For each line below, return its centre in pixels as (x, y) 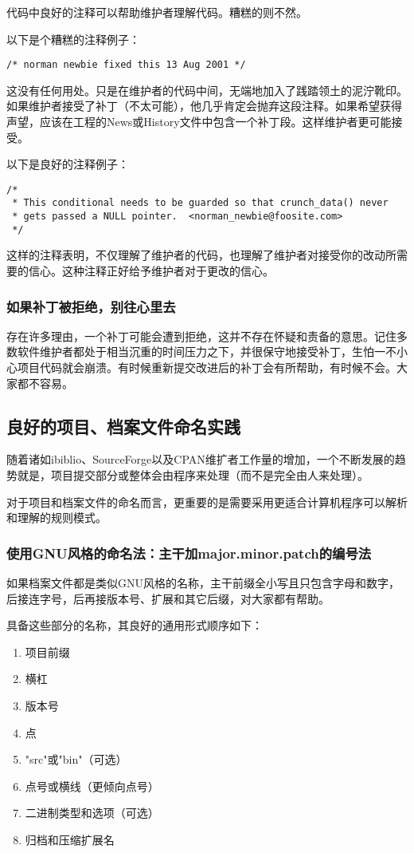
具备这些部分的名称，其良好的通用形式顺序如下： (135, 625)
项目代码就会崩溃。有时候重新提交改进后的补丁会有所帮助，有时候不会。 (207, 367)
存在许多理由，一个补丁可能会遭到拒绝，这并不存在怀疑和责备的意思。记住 (201, 336)
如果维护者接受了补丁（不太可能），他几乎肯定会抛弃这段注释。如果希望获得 (204, 106)
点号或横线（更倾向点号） (92, 786)
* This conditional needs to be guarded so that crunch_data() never (200, 203)
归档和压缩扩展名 (70, 839)
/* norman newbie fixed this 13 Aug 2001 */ (126, 65)
